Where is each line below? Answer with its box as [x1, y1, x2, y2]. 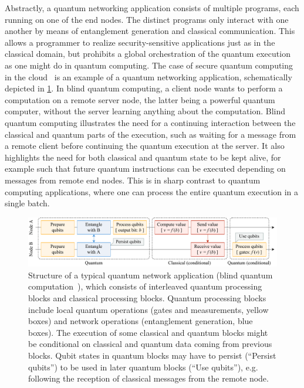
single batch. [5, 197, 50, 209]
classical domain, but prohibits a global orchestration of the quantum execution [5, 47, 291, 60]
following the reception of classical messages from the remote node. [28, 372, 269, 384]
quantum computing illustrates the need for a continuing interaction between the [5, 116, 296, 128]
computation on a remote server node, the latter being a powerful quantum [5, 93, 275, 105]
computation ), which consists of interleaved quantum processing [28, 280, 262, 292]
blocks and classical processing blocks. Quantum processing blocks [28, 291, 266, 304]
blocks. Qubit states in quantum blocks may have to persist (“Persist [28, 349, 276, 361]
